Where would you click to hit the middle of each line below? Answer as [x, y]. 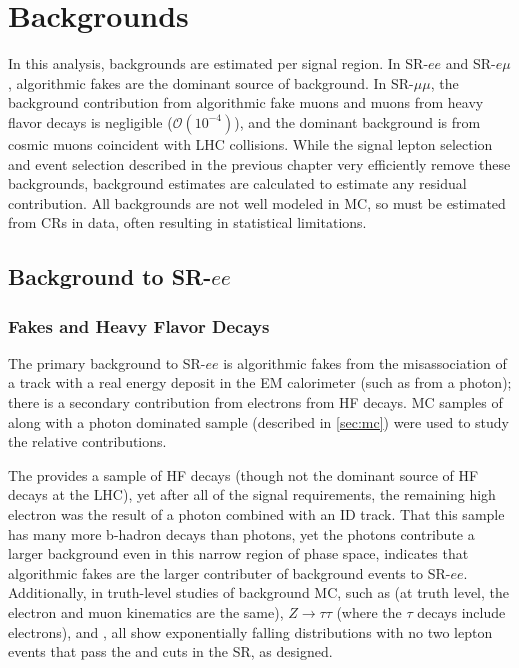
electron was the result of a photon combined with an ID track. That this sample [256, 514]
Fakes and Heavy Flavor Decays [139, 325]
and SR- [470, 63]
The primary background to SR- [107, 362]
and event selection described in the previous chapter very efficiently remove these [259, 163]
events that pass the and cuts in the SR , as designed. [170, 651]
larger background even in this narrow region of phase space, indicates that [238, 553]
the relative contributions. [87, 441]
